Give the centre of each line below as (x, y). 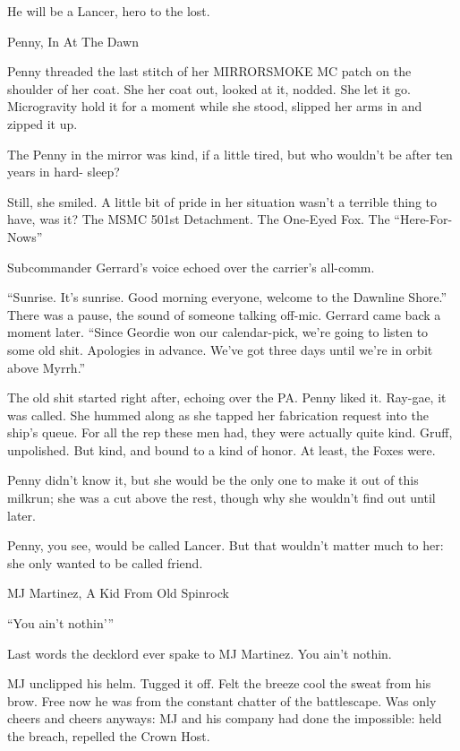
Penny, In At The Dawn (73, 41)
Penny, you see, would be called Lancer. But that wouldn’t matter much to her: (226, 545)
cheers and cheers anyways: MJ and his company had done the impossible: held (225, 718)
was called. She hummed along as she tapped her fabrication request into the (218, 414)
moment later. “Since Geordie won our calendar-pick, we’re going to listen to (218, 332)
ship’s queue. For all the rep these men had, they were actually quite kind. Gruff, (230, 432)
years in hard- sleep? (64, 172)
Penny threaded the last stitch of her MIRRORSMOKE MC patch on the (209, 71)
